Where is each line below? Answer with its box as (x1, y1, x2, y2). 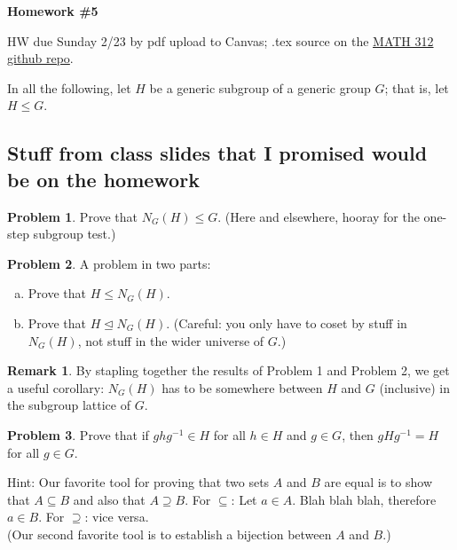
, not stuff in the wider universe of (77, 331, 264, 350)
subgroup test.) (33, 224, 116, 243)
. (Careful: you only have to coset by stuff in (166, 313, 407, 332)
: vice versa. (84, 507, 149, 526)
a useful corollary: (7, 378, 105, 397)
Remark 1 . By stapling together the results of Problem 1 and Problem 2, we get (7, 361, 450, 380)
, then (342, 425, 374, 444)
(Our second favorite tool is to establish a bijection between (7, 524, 332, 543)
